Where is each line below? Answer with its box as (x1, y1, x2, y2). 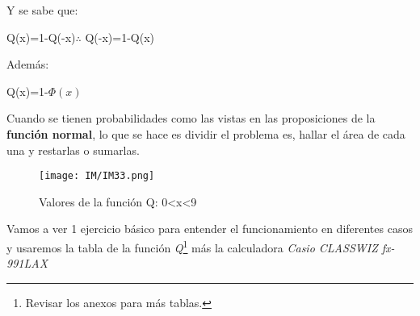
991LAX (6, 255, 48, 272)
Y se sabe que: (6, 2, 78, 18)
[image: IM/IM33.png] (39, 170, 155, 182)
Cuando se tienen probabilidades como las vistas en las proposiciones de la (6, 110, 376, 127)
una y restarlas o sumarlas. (6, 141, 140, 158)
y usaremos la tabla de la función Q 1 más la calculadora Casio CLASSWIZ (6, 237, 378, 256)
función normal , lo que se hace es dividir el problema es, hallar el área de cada (6, 125, 405, 142)
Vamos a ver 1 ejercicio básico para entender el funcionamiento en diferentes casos (6, 220, 413, 237)
